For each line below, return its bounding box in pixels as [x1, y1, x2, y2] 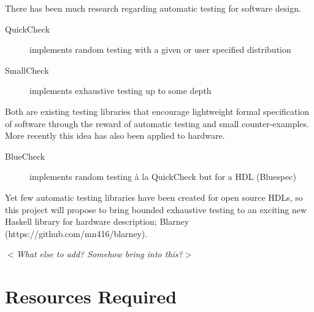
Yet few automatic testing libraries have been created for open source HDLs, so [5, 190, 303, 203]
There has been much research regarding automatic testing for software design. [5, 2, 301, 14]
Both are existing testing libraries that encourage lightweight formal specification [5, 104, 310, 117]
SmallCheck [5, 63, 49, 76]
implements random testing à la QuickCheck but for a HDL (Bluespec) [29, 170, 296, 183]
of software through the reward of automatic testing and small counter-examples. [5, 117, 309, 130]
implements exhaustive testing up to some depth [29, 84, 212, 97]
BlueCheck [5, 149, 45, 162]
